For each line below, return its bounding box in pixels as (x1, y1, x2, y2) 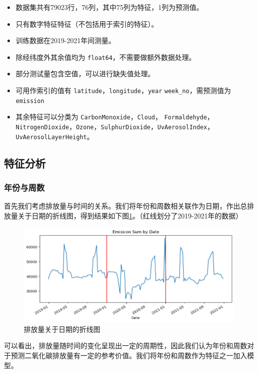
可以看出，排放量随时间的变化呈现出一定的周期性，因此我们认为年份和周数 (4, 340, 247, 351)
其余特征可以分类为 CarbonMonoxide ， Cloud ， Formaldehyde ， (15, 111, 214, 122)
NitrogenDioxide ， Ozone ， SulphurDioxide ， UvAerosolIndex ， (15, 121, 214, 131)
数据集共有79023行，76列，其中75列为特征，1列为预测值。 (15, 2, 203, 12)
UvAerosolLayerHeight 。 (15, 131, 94, 141)
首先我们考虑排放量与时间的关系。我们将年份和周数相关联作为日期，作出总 (4, 201, 247, 211)
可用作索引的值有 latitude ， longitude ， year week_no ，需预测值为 (15, 85, 231, 96)
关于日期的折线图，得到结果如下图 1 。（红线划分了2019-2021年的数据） (17, 210, 243, 220)
